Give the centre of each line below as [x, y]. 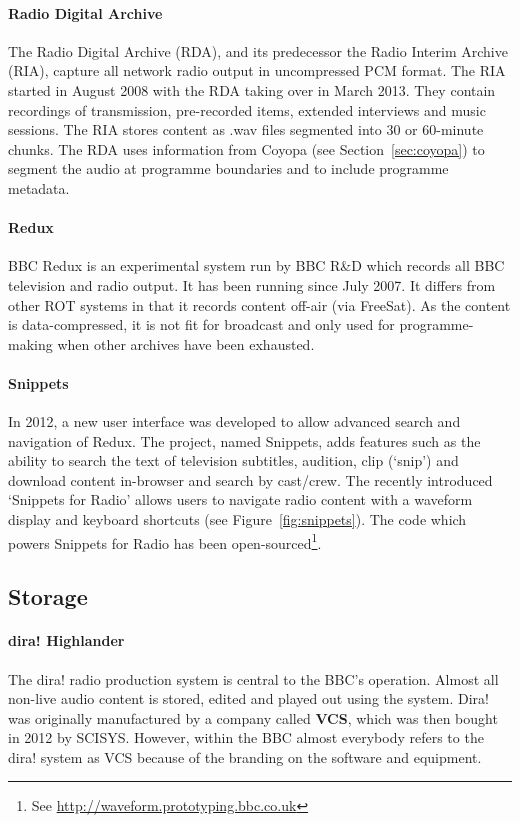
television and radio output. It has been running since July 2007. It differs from [252, 284]
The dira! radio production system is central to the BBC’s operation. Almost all [253, 678]
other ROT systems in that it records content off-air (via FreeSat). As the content [259, 304]
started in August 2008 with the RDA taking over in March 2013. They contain [252, 89]
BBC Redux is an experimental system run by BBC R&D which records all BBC [256, 265]
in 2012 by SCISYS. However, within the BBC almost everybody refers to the [246, 737]
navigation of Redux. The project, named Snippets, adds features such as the [244, 440]
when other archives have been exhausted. [186, 343]
